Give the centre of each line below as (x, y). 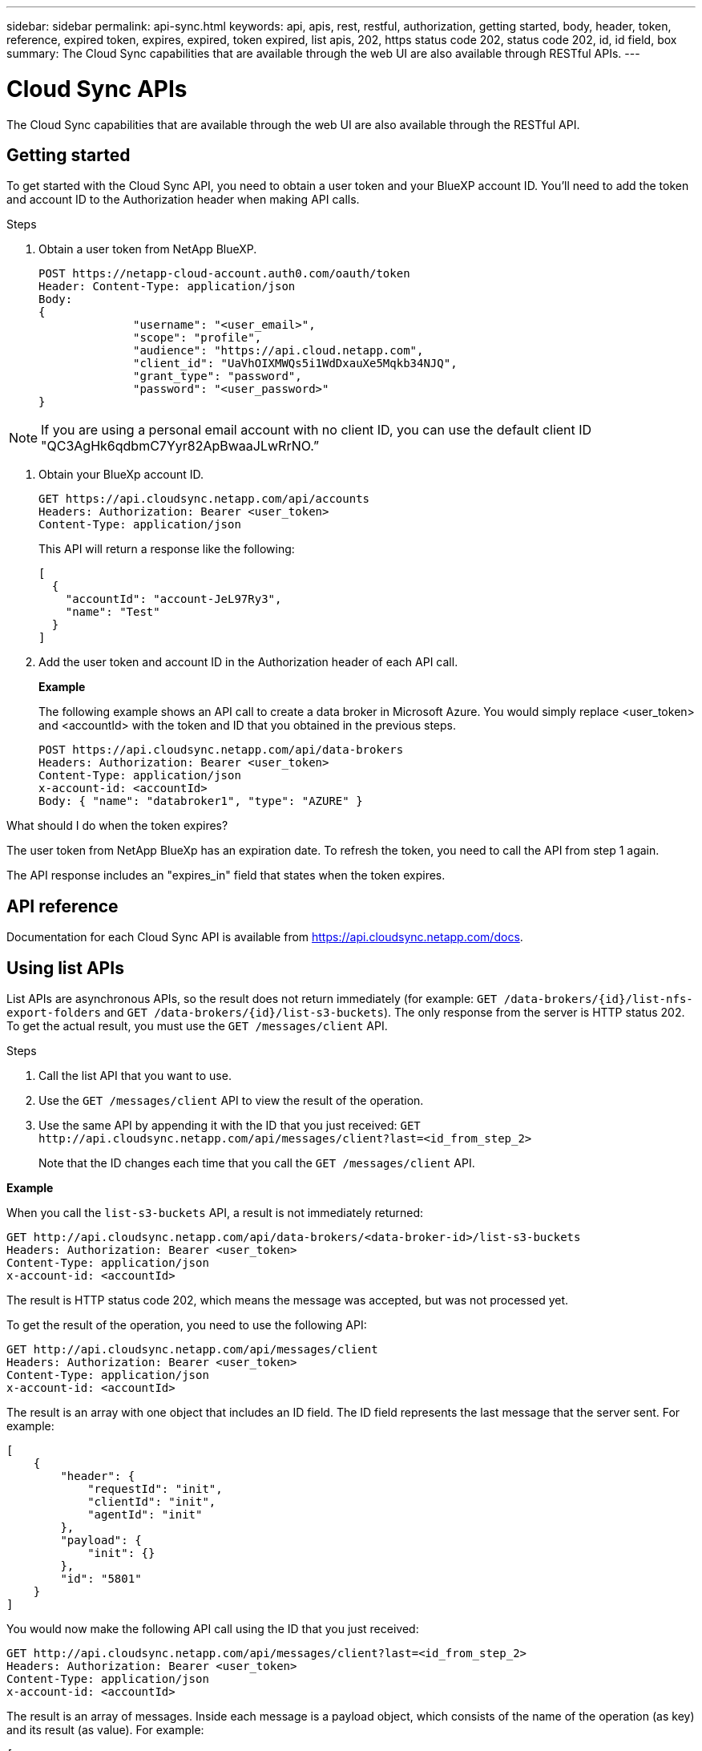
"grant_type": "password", (218, 376)
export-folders (54, 1013)
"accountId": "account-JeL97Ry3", (173, 599)
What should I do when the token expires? (117, 826)
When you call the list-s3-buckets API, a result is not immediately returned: (215, 1213)
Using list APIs (65, 968)
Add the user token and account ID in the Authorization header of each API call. (248, 662)
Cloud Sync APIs (97, 89)
